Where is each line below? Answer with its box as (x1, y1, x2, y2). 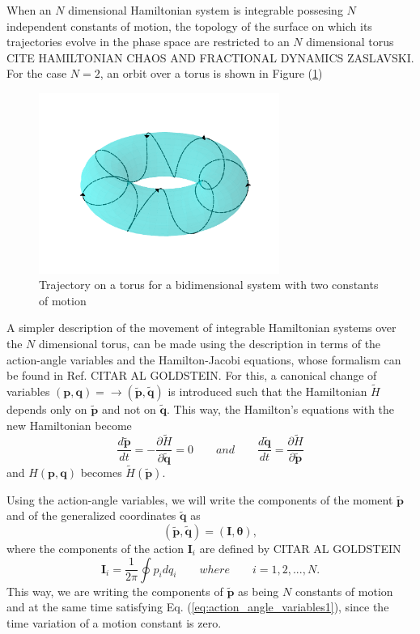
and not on (101, 401, 156, 418)
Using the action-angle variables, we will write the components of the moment (6, 491, 393, 508)
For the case (6, 65, 67, 82)
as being (238, 582, 279, 599)
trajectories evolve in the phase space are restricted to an (6, 33, 290, 50)
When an (6, 2, 52, 18)
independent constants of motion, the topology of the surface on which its (6, 17, 372, 34)
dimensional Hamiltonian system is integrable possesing (68, 2, 343, 18)
